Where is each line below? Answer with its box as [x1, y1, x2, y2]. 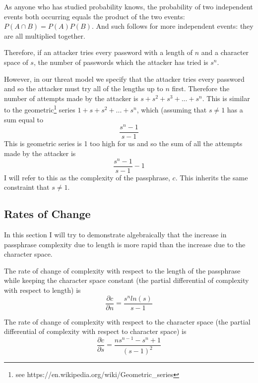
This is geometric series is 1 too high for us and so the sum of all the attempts [4, 138, 243, 149]
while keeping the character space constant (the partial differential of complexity [4, 275, 249, 285]
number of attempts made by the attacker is [4, 93, 138, 103]
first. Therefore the [172, 83, 230, 94]
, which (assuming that [136, 105, 207, 114]
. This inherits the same [175, 172, 248, 182]
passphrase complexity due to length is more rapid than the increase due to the [4, 239, 246, 249]
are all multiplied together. [4, 30, 85, 41]
